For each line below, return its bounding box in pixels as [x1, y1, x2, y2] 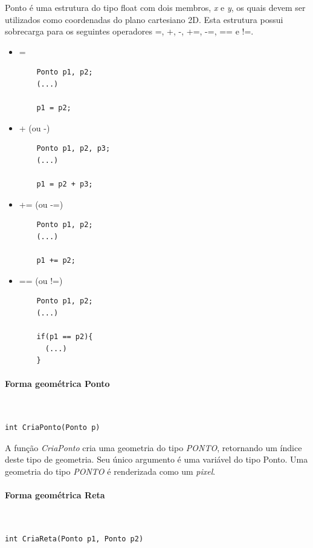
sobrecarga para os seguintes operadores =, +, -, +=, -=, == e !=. [5, 25, 254, 38]
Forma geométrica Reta [5, 489, 105, 501]
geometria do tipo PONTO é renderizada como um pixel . [5, 465, 216, 478]
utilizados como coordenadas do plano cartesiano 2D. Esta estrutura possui [5, 13, 283, 25]
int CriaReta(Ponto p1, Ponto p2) [5, 535, 144, 543]
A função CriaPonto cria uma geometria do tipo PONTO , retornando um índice [5, 441, 302, 454]
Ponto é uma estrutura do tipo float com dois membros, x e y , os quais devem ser [5, 1, 306, 13]
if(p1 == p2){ [36, 332, 93, 342]
